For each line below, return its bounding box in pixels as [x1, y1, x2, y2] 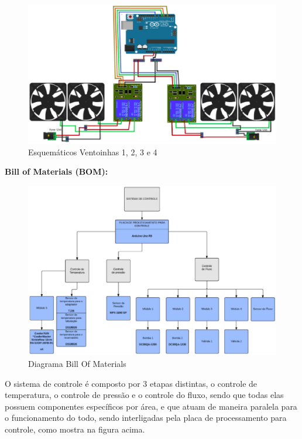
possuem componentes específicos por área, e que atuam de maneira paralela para [5, 400, 297, 412]
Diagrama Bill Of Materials [28, 358, 126, 370]
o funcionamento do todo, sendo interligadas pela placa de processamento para [5, 411, 287, 424]
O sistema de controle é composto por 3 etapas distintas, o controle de [5, 377, 258, 389]
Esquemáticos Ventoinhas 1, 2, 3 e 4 [28, 145, 157, 158]
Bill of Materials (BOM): [5, 165, 108, 178]
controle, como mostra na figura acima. [5, 423, 145, 435]
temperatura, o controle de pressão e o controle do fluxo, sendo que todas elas [5, 389, 284, 401]
